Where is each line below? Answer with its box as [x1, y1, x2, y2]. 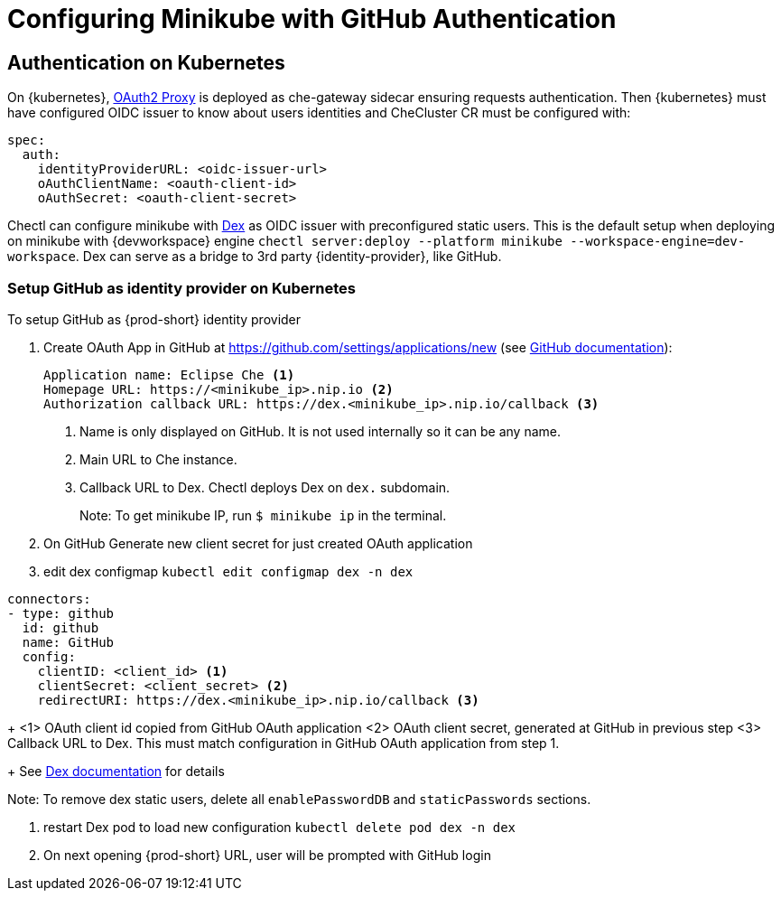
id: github [22, 620, 99, 635]
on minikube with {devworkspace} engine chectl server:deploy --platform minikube [7, 233, 563, 249]
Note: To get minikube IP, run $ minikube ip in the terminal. [79, 507, 447, 523]
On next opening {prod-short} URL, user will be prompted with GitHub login [43, 847, 491, 863]
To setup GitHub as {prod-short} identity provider [7, 311, 302, 327]
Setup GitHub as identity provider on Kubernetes [7, 278, 357, 297]
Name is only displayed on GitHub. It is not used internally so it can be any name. [79, 423, 562, 439]
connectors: [7, 591, 91, 606]
